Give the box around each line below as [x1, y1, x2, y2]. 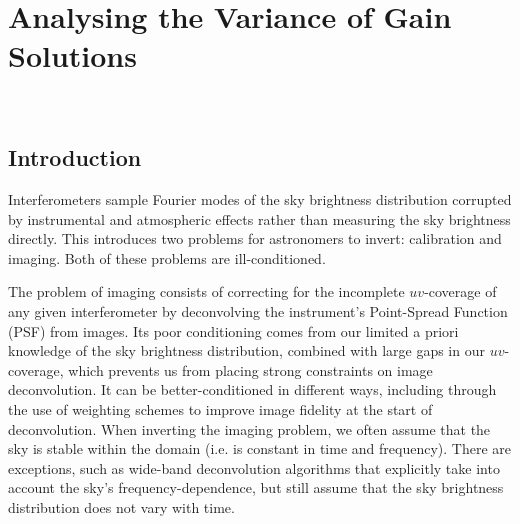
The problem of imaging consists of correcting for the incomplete [8, 281, 405, 302]
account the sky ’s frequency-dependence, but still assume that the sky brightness [8, 477, 504, 498]
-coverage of [424, 281, 497, 302]
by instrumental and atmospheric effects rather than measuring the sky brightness [8, 208, 511, 229]
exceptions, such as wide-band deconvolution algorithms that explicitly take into [8, 457, 500, 478]
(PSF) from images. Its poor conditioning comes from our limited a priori [8, 320, 459, 341]
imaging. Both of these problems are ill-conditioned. [8, 247, 326, 268]
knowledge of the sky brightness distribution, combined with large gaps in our [8, 340, 485, 361]
